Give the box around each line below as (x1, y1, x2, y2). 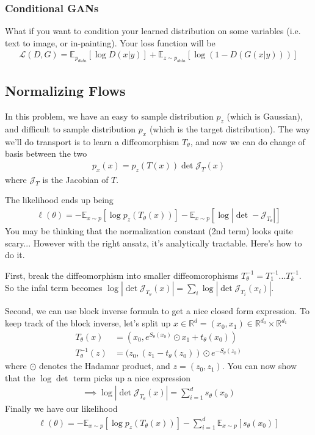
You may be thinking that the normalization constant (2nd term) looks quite (5, 225, 293, 237)
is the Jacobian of (42, 173, 109, 185)
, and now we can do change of (190, 135, 305, 148)
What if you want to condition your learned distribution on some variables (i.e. (5, 24, 301, 37)
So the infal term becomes (5, 281, 103, 294)
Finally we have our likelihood (5, 402, 118, 415)
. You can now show (222, 359, 297, 372)
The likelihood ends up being (5, 193, 114, 206)
